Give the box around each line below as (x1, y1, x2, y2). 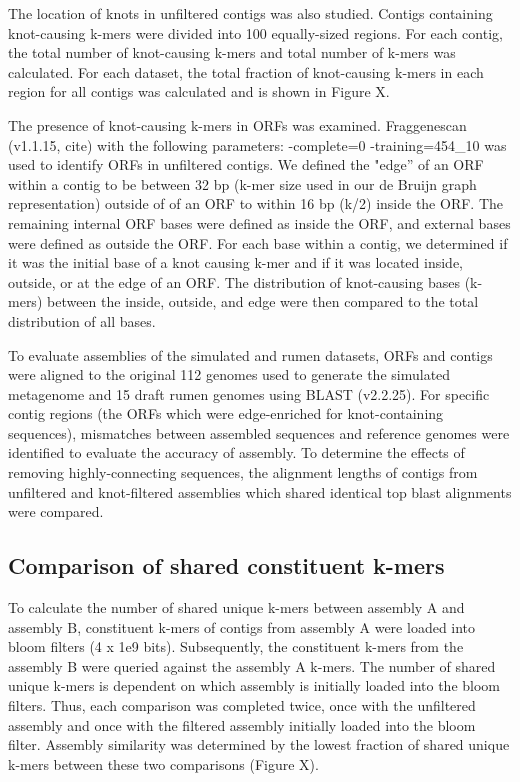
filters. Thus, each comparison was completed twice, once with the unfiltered (8, 695, 476, 716)
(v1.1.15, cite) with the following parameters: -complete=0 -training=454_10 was (8, 134, 507, 155)
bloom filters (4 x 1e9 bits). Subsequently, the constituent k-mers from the (8, 636, 464, 657)
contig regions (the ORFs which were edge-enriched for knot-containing (8, 403, 444, 424)
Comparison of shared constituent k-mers (8, 550, 445, 581)
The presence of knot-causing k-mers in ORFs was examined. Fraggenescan (8, 114, 467, 135)
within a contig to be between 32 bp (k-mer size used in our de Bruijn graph (8, 173, 477, 194)
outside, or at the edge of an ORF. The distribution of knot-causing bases (8, 271, 460, 292)
